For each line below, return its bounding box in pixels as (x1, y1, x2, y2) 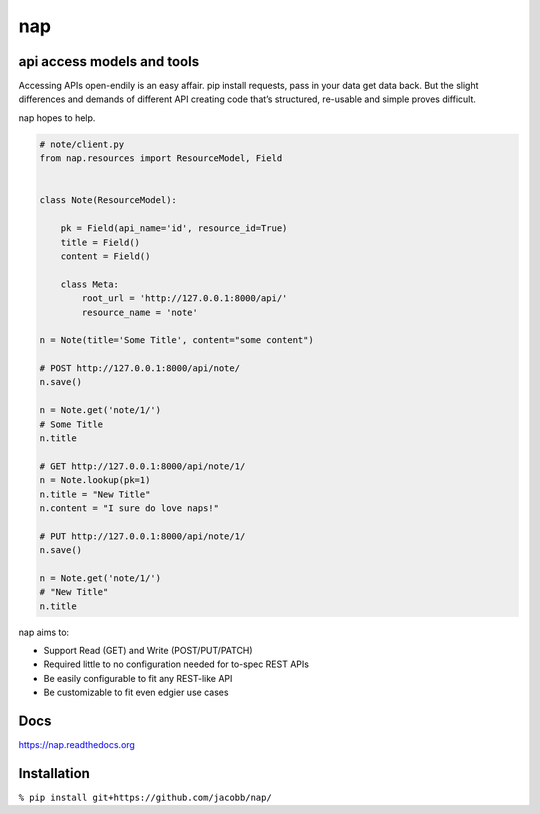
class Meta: (60, 278, 120, 290)
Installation (18, 765, 90, 782)
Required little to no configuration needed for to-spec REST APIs (43, 658, 310, 670)
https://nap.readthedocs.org (18, 739, 135, 751)
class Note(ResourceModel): (39, 195, 177, 206)
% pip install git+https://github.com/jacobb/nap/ (18, 792, 272, 804)
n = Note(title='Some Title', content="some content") (39, 335, 314, 346)
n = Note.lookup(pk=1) (39, 475, 151, 486)
